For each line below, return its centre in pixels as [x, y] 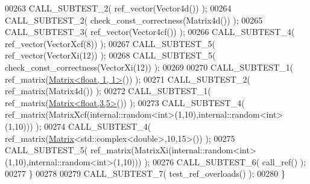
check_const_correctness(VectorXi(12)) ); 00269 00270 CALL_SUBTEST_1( [149, 67]
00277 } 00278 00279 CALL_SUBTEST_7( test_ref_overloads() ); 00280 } [145, 173]
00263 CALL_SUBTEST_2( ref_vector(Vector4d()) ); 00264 [118, 8]
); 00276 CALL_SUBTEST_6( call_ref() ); [225, 161]
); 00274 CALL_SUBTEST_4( [93, 126]
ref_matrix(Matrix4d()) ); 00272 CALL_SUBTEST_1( [108, 91]
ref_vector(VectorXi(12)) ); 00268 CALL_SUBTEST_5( [110, 55]
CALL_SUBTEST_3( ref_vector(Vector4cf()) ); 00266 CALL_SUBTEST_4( [150, 32]
